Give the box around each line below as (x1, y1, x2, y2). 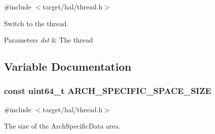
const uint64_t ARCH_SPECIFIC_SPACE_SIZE (4, 85, 212, 97)
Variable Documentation (4, 59, 131, 74)
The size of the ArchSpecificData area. (4, 121, 121, 131)
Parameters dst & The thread (4, 35, 93, 45)
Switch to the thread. (4, 18, 69, 28)
